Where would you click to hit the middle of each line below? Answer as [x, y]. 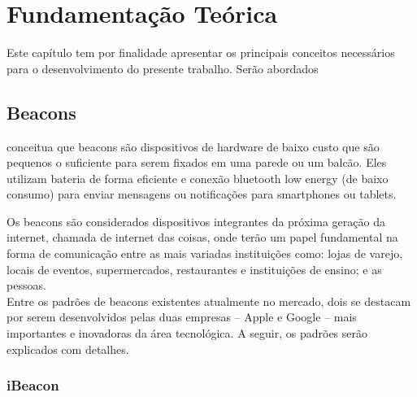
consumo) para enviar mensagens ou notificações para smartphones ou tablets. [202, 194]
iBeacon [33, 385]
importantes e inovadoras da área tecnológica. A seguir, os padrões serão [187, 333]
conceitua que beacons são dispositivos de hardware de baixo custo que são [193, 146]
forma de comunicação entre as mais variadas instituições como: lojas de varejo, [205, 253]
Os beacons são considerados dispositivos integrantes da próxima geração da [196, 221]
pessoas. [26, 285]
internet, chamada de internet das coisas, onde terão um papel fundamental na [202, 237]
